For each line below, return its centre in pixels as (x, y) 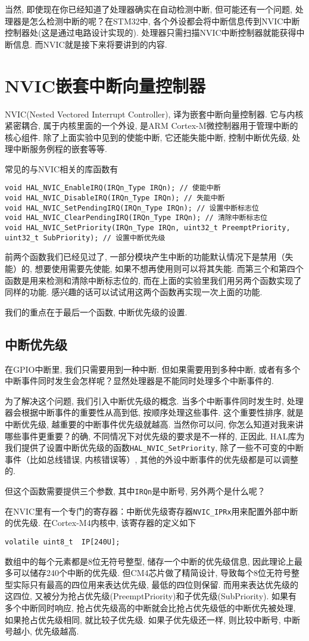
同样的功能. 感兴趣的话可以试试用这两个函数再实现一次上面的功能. (134, 292)
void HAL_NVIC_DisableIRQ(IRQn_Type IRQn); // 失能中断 (115, 198)
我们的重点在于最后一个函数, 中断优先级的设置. (96, 312)
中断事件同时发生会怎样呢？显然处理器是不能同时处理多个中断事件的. (139, 381)
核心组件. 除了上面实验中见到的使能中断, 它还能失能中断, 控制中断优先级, (147, 137)
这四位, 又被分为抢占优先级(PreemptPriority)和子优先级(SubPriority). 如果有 (151, 596)
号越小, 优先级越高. (42, 631)
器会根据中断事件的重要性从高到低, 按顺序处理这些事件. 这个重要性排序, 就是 (154, 412)
